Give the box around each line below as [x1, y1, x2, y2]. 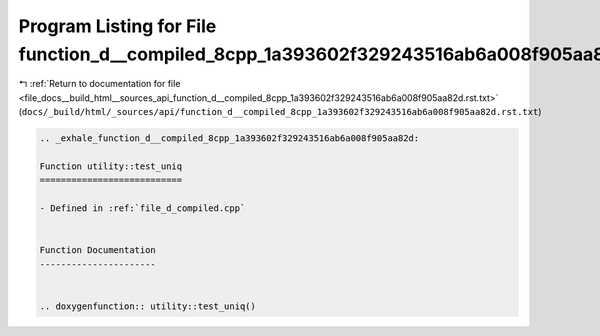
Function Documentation [39, 245, 157, 256]
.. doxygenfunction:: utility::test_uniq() [39, 300, 257, 312]
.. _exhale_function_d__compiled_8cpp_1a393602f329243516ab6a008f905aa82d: [39, 133, 420, 144]
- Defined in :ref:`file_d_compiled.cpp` [39, 203, 246, 214]
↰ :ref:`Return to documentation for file [18, 78, 181, 90]
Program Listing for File [18, 15, 217, 37]
